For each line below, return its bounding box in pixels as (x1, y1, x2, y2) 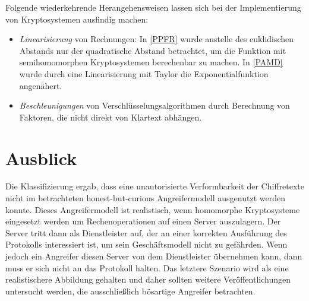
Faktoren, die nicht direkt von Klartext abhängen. (19, 110, 202, 123)
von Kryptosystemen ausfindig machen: (5, 12, 149, 25)
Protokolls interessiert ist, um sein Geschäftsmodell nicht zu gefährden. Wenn (5, 238, 288, 251)
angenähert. (19, 79, 62, 91)
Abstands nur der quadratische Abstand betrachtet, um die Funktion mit (19, 44, 286, 56)
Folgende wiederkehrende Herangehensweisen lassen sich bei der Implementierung (5, 1, 301, 13)
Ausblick (5, 145, 77, 170)
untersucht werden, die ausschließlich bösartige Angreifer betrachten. (5, 284, 256, 297)
